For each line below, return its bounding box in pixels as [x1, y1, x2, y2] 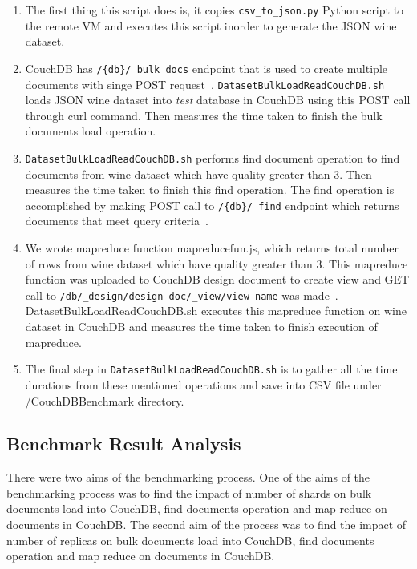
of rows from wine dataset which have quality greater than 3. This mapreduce [25, 255, 408, 272]
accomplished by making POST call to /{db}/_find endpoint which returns [25, 196, 399, 213]
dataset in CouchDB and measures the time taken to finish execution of [25, 318, 378, 335]
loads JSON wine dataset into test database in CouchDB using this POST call [25, 91, 411, 108]
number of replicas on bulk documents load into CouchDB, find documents [6, 531, 374, 548]
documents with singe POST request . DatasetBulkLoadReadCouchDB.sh [25, 75, 385, 92]
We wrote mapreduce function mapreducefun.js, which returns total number [25, 240, 399, 256]
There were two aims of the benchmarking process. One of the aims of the [6, 469, 370, 486]
